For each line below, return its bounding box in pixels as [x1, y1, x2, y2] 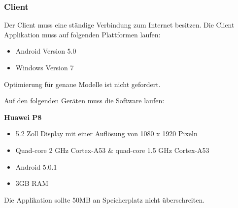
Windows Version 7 [15, 62, 74, 72]
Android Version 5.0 [15, 46, 76, 56]
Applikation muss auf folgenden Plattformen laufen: [4, 29, 161, 39]
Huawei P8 [4, 112, 42, 122]
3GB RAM [15, 178, 49, 188]
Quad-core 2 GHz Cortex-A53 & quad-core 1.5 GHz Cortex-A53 [15, 145, 209, 155]
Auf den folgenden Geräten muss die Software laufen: [4, 95, 165, 106]
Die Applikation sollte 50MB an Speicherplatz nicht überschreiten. [4, 194, 205, 205]
